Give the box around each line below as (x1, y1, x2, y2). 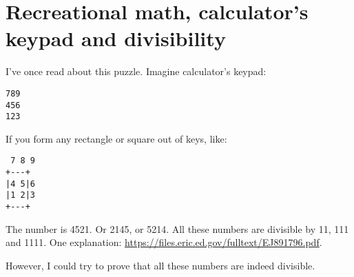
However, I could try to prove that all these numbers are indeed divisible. (6, 258, 315, 272)
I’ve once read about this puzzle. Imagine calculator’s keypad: (6, 64, 267, 79)
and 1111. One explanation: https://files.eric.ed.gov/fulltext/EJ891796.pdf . (6, 235, 322, 249)
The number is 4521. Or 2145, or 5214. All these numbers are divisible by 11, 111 (6, 221, 349, 236)
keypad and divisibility (6, 24, 226, 52)
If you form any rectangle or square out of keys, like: (6, 131, 227, 145)
